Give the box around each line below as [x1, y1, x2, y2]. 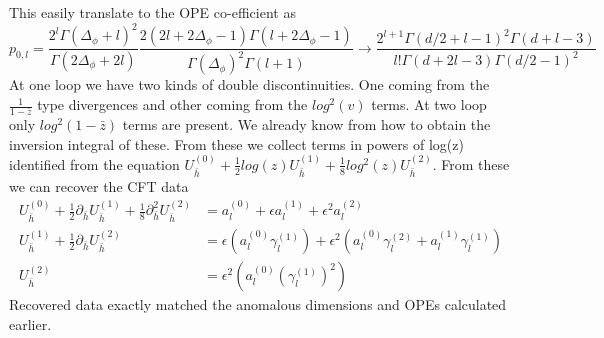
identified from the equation [9, 153, 180, 174]
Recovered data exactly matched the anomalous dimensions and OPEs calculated [9, 294, 507, 315]
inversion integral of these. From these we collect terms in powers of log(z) [9, 133, 464, 154]
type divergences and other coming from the [37, 94, 308, 115]
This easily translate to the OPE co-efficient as [9, 2, 296, 22]
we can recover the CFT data [9, 175, 189, 196]
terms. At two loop [371, 94, 487, 115]
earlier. [9, 314, 52, 334]
